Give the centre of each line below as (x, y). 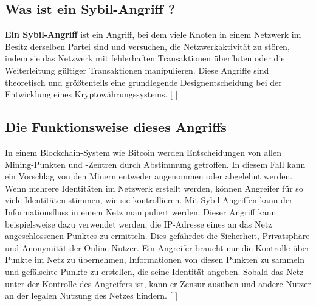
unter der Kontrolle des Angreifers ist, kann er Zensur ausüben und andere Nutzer (158, 283)
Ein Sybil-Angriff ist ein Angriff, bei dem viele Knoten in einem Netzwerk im (153, 34)
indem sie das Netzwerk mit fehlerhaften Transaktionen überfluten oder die (145, 58)
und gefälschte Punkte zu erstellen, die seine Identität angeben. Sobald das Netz (154, 271)
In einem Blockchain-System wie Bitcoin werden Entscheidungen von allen (143, 152)
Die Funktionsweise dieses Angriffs (116, 127)
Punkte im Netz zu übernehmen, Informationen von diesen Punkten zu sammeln (155, 259)
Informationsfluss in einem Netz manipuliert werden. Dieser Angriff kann (141, 211)
